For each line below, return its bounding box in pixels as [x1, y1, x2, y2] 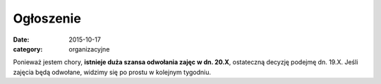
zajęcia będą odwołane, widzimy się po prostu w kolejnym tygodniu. [13, 68, 212, 76]
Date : [13, 35, 30, 44]
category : [13, 44, 43, 53]
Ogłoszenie [13, 11, 81, 26]
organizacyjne [68, 44, 110, 53]
